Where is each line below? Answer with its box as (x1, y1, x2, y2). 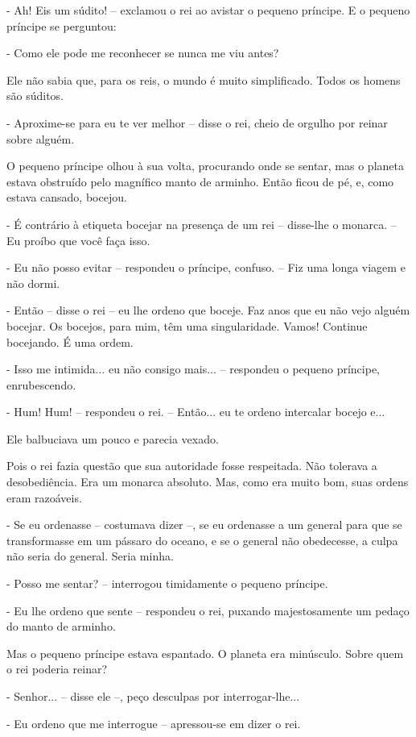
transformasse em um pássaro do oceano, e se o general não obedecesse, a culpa (6, 531, 398, 548)
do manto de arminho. (6, 618, 116, 635)
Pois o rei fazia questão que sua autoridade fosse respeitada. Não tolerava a (6, 457, 377, 474)
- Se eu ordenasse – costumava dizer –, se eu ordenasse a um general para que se (6, 516, 402, 533)
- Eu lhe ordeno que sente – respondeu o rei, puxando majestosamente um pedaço (6, 602, 410, 618)
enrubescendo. (6, 376, 76, 393)
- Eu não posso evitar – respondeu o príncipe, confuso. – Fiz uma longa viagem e (6, 259, 406, 276)
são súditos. (6, 87, 64, 104)
